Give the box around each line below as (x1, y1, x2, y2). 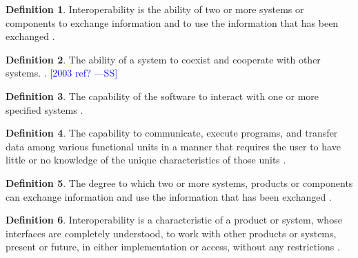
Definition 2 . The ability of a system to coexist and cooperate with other (6, 52, 321, 66)
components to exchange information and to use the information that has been (6, 15, 339, 30)
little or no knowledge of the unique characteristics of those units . (6, 152, 286, 167)
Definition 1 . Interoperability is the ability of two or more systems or (6, 2, 304, 16)
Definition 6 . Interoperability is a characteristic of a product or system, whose (6, 212, 342, 227)
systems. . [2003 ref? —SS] (6, 66, 118, 80)
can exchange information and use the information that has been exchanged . (6, 189, 332, 204)
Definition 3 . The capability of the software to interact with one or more (6, 88, 319, 103)
